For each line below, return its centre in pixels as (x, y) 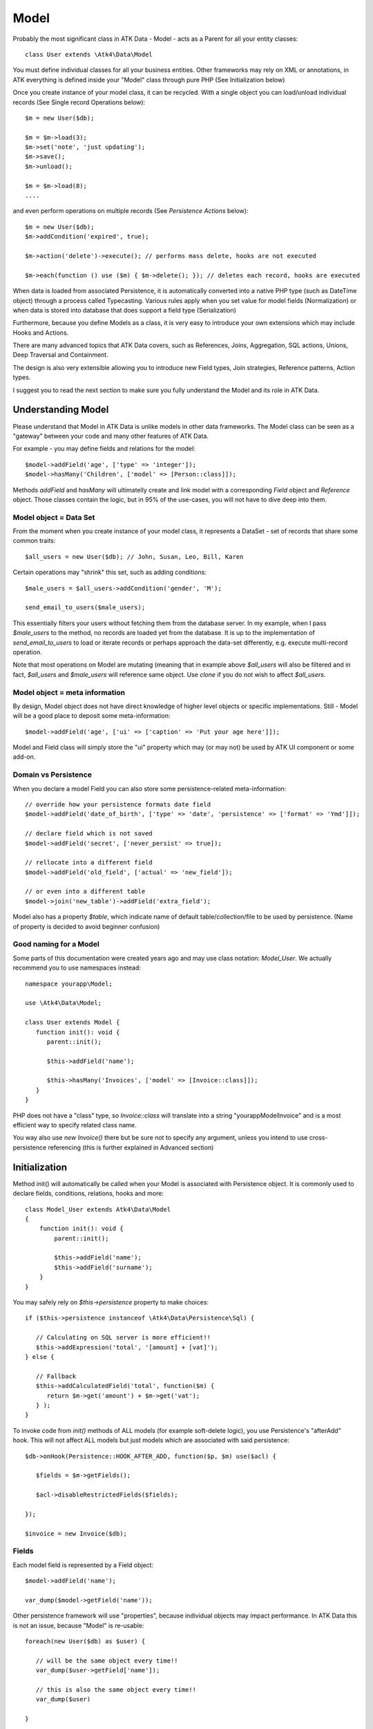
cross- (318, 1138)
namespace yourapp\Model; (69, 983)
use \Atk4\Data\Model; (64, 1003)
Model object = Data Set (54, 517)
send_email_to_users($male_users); (85, 608)
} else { (40, 1357)
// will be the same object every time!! (107, 1661)
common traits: (34, 541)
